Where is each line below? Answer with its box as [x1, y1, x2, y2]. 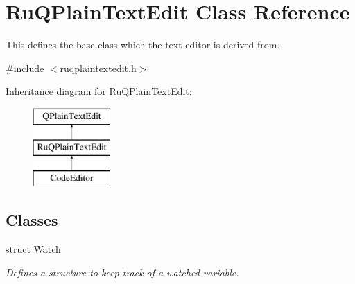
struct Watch [6, 242, 61, 256]
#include [6, 60, 44, 75]
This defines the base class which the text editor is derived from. [6, 37, 280, 52]
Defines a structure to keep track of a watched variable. [6, 265, 239, 279]
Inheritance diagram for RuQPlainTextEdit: [6, 84, 192, 98]
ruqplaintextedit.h [60, 60, 137, 75]
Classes [6, 209, 58, 231]
